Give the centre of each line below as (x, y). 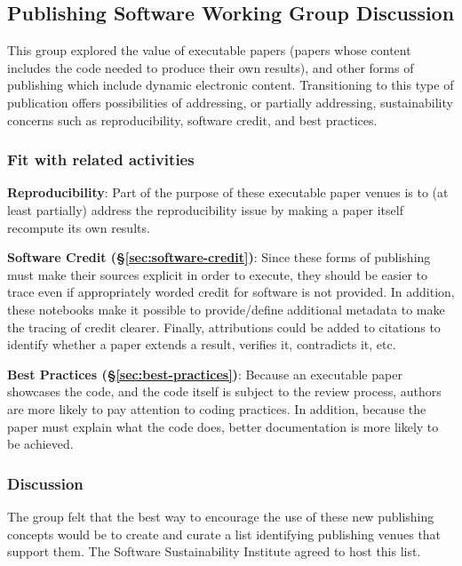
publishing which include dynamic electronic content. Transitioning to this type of (231, 85)
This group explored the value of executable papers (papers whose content (209, 50)
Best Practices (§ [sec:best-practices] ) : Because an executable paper (205, 374)
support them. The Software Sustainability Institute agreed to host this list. (214, 551)
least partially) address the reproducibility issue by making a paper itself (205, 209)
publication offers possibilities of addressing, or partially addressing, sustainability (230, 102)
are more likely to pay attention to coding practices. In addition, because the (217, 408)
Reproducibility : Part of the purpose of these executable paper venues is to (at (228, 192)
